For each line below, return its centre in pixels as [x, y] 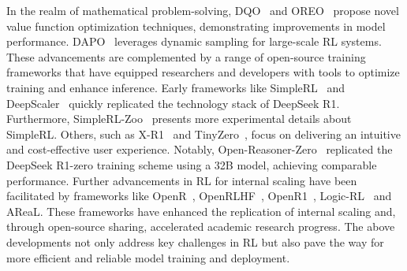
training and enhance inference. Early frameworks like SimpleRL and [176, 87]
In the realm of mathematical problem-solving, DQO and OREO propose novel [203, 10]
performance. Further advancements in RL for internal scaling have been [182, 180]
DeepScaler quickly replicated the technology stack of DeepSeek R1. [173, 103]
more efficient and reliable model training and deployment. [148, 257]
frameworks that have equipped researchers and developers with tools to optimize [203, 72]
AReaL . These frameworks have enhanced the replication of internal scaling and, [201, 211]
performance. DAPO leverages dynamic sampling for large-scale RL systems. [194, 41]
